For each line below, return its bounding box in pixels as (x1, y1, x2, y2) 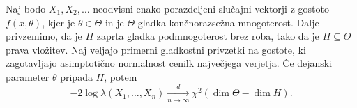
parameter (6, 69, 50, 84)
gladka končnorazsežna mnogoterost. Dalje (137, 15, 319, 29)
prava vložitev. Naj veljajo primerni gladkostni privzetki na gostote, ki (6, 42, 306, 56)
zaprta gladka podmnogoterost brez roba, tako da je (96, 29, 319, 43)
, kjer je (42, 15, 75, 29)
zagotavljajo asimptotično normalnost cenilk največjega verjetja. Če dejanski (6, 56, 333, 70)
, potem (104, 69, 137, 84)
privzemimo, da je (6, 29, 82, 43)
